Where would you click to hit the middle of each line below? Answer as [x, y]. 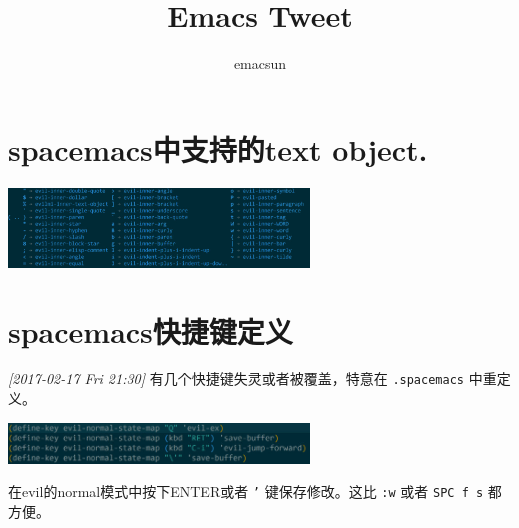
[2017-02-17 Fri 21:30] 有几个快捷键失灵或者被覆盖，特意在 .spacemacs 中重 [252, 378]
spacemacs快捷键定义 [150, 330]
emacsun [260, 63]
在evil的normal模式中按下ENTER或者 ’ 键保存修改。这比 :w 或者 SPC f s [246, 491]
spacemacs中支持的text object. [218, 148]
